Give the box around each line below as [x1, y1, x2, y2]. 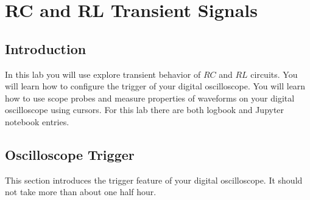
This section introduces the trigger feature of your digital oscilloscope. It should [5, 173, 303, 186]
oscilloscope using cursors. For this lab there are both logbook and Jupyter [5, 103, 284, 116]
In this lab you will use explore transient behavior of [5, 67, 201, 80]
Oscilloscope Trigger [5, 145, 135, 164]
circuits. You [250, 67, 298, 80]
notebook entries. [5, 115, 69, 128]
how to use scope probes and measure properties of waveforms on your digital [5, 91, 295, 104]
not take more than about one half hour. [5, 185, 157, 198]
